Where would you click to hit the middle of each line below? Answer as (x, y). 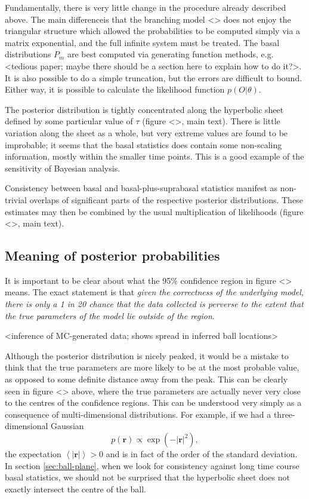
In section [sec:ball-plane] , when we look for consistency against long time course (152, 465)
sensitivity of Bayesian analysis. (63, 168)
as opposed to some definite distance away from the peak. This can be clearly (146, 379)
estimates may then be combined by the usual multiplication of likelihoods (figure (154, 211)
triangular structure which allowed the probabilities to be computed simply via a (153, 31)
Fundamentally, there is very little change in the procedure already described (146, 7)
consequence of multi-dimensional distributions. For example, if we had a (138, 414)
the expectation (33, 454)
